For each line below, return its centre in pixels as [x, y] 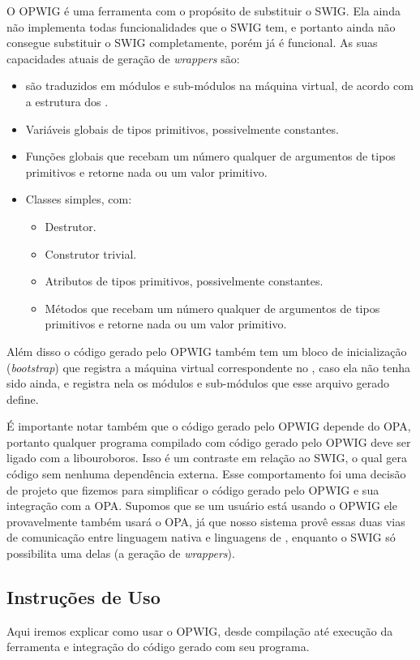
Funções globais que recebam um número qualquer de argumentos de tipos [210, 156]
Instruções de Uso [84, 597]
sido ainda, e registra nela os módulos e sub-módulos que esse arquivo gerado [198, 383]
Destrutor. [71, 226]
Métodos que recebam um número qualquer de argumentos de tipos [212, 308]
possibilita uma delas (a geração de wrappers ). [121, 553]
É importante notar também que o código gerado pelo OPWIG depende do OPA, [209, 426]
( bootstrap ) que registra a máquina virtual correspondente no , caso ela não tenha [209, 367]
